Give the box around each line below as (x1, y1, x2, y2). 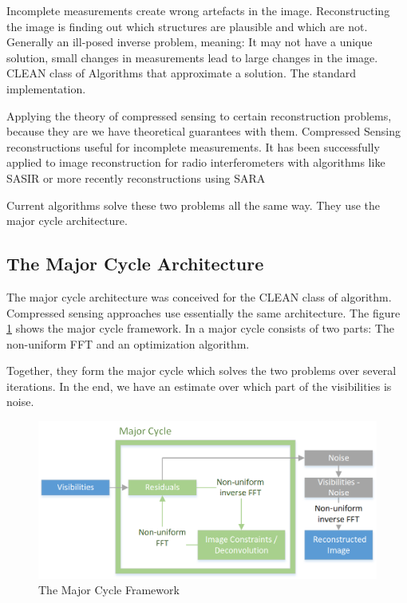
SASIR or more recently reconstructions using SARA (6, 169, 266, 186)
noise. (6, 393, 34, 410)
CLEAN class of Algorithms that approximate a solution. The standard (6, 65, 357, 81)
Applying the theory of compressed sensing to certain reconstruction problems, (6, 107, 392, 124)
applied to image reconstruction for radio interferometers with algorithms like (6, 154, 385, 171)
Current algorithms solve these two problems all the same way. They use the (6, 196, 380, 213)
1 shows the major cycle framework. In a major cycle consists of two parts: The (6, 320, 394, 337)
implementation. (6, 80, 86, 97)
